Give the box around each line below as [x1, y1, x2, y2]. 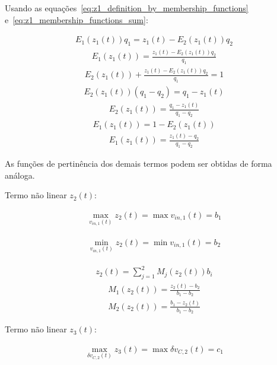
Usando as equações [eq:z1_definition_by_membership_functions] [5, 2, 249, 14]
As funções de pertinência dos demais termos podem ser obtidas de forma [5, 157, 272, 170]
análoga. [5, 169, 35, 181]
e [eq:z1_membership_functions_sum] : [5, 13, 148, 26]
